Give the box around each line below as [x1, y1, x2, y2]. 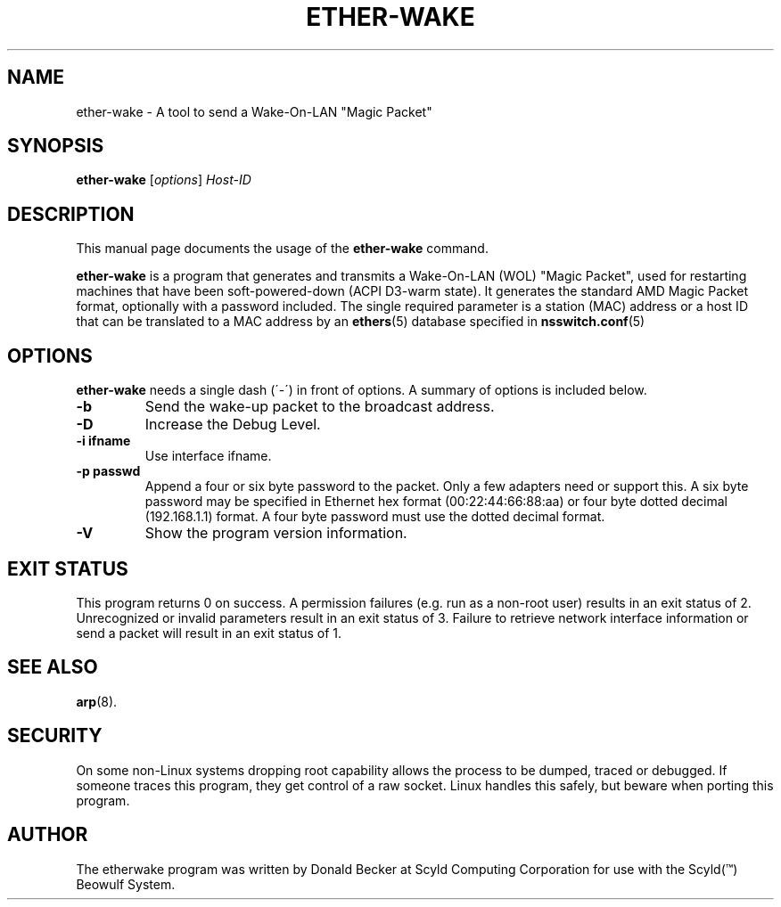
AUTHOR [7, 823, 88, 846]
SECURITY [7, 724, 103, 748]
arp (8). [76, 693, 118, 709]
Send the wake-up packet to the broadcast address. [144, 397, 495, 416]
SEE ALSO [7, 656, 98, 679]
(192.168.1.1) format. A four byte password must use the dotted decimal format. [144, 509, 605, 525]
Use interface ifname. [144, 448, 272, 464]
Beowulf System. [76, 876, 176, 892]
